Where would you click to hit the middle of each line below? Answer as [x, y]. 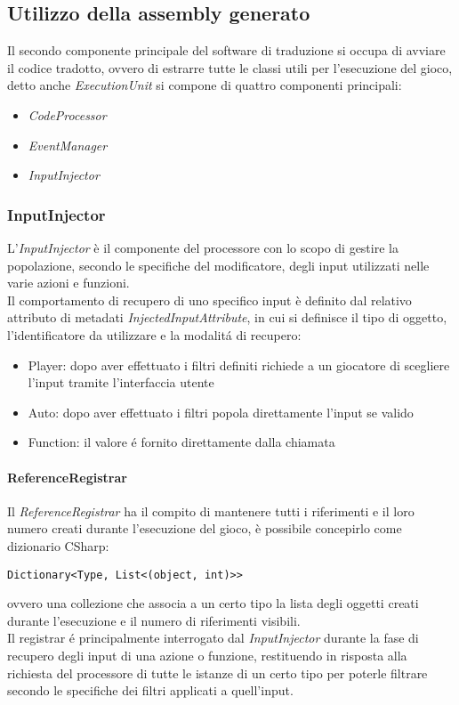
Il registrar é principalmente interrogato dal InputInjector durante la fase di [213, 638]
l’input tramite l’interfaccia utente [121, 382]
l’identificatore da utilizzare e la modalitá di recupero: [154, 334]
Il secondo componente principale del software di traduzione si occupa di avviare [226, 50]
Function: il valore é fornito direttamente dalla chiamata [181, 442]
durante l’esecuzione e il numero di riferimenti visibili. [154, 620]
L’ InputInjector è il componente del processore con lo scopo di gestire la [203, 247]
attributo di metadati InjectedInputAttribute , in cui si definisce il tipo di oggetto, [227, 317]
